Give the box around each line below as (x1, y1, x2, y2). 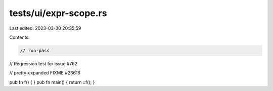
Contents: (9, 34, 30, 40)
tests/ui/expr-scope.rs (9, 8, 107, 19)
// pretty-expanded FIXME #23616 (9, 70, 81, 76)
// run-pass (20, 48, 50, 53)
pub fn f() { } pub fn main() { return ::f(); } (9, 79, 95, 85)
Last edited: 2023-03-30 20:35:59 (9, 25, 81, 31)
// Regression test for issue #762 (9, 60, 78, 66)
